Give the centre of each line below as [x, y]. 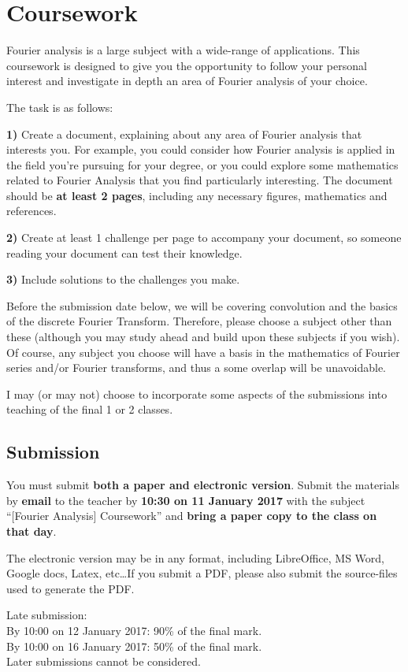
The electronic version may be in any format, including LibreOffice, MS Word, [195, 557]
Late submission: [47, 615]
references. [32, 211]
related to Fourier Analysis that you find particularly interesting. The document [200, 180]
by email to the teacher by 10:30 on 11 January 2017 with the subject [186, 500]
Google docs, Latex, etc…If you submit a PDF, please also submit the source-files [202, 573]
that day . [32, 531]
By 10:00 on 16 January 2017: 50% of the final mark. [134, 646]
